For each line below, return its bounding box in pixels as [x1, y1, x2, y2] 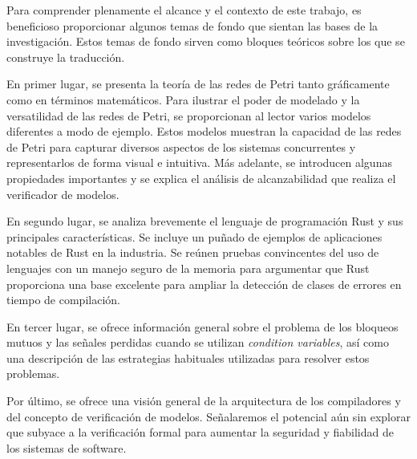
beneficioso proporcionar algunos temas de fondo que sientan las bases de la [6, 17, 379, 34]
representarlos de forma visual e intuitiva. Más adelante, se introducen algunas [6, 154, 392, 171]
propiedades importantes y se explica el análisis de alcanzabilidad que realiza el [6, 169, 396, 186]
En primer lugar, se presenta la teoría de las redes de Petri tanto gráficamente [6, 75, 390, 92]
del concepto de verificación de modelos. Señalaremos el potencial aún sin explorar [6, 408, 411, 424]
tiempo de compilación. [6, 291, 120, 308]
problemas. [6, 365, 60, 382]
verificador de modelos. [6, 185, 119, 202]
